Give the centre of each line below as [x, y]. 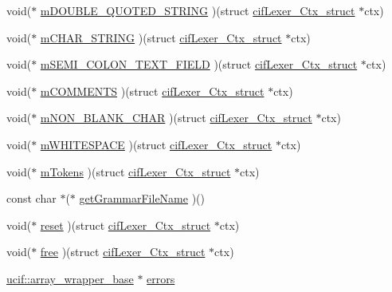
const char [31, 198]
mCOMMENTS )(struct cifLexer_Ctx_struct [152, 91]
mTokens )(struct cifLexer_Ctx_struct [135, 171]
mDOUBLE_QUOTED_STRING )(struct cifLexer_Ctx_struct [198, 10]
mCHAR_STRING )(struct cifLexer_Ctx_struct [161, 37]
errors [161, 278]
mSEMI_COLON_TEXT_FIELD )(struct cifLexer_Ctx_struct [199, 64]
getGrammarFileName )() [142, 198]
